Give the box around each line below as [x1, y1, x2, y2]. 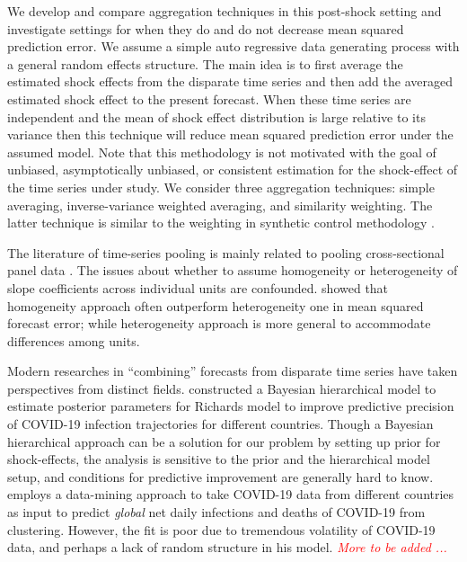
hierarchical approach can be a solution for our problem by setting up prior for [7, 432, 441, 450]
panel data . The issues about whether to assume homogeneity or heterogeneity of [7, 261, 458, 280]
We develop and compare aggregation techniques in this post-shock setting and [7, 2, 442, 20]
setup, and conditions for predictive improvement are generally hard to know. [7, 467, 434, 486]
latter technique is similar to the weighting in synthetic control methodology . [7, 213, 435, 232]
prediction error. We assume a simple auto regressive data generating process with [7, 37, 460, 56]
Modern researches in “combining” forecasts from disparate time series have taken [7, 361, 458, 380]
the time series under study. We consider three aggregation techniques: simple [7, 177, 435, 196]
